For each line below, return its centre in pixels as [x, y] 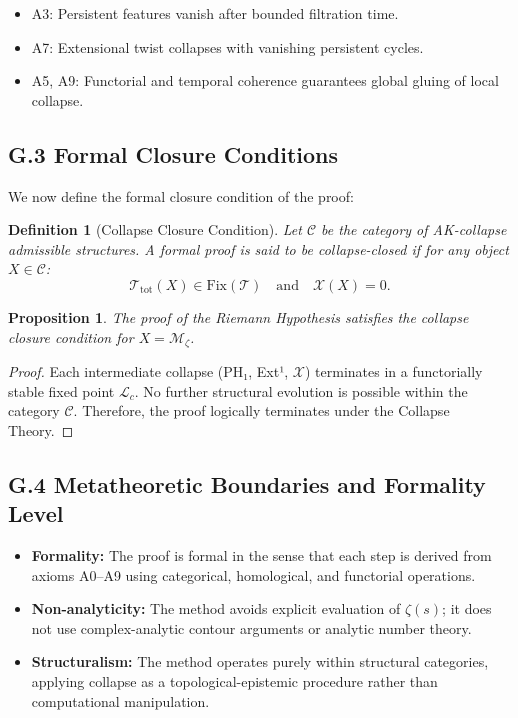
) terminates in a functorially [394, 371]
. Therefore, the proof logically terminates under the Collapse [261, 410]
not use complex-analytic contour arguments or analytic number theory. [251, 627]
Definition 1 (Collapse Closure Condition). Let [155, 229]
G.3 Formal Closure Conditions [173, 153]
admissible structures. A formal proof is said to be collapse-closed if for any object [258, 248]
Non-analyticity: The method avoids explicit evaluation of [216, 608]
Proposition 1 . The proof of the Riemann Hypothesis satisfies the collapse [238, 316]
